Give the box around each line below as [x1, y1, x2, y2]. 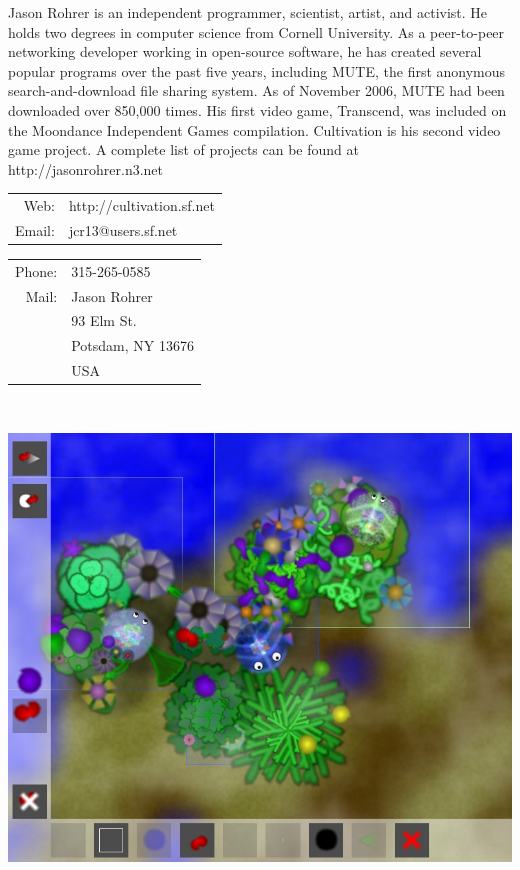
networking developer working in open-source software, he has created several [8, 41, 482, 62]
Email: [15, 219, 55, 240]
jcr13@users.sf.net [68, 219, 178, 240]
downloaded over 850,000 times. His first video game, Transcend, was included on [8, 99, 507, 120]
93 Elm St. [71, 310, 137, 331]
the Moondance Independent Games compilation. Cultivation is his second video [8, 119, 501, 140]
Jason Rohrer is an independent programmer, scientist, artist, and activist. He [8, 2, 488, 22]
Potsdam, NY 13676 [71, 335, 194, 356]
